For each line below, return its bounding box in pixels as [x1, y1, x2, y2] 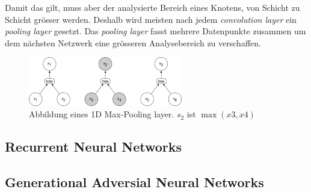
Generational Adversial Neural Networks [5, 172, 264, 191]
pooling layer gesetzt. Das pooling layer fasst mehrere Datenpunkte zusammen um [5, 25, 306, 37]
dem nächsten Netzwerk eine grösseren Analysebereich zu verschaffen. [5, 36, 261, 49]
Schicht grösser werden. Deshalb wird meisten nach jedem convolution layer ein [5, 13, 297, 25]
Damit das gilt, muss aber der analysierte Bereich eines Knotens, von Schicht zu [5, 1, 300, 13]
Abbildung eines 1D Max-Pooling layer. [29, 108, 174, 120]
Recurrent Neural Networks [5, 137, 182, 156]
